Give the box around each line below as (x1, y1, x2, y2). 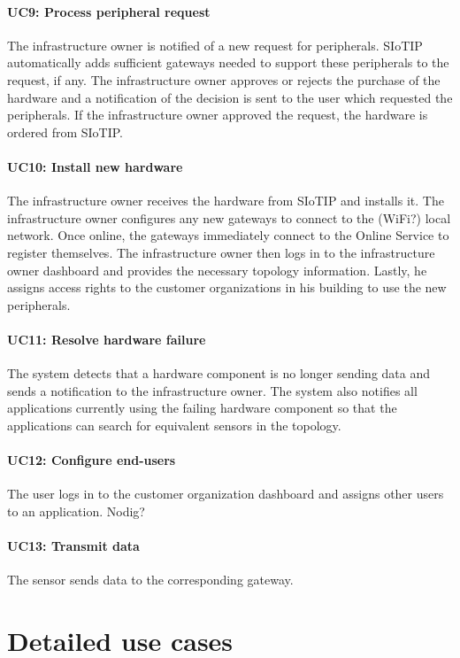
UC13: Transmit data (7, 537, 140, 555)
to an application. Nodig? (7, 501, 145, 520)
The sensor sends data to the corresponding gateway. (7, 570, 294, 589)
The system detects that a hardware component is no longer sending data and (7, 364, 431, 383)
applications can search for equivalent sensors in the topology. (7, 415, 341, 434)
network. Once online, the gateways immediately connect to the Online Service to (7, 226, 449, 244)
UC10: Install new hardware (7, 157, 183, 175)
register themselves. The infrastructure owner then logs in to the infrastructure (7, 243, 435, 261)
